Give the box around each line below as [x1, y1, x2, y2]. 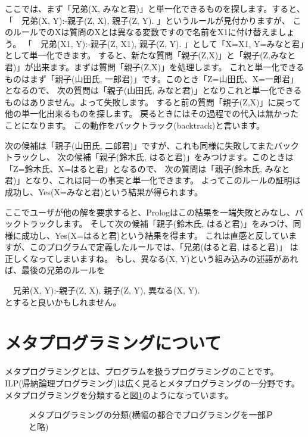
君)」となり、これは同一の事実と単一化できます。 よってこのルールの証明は [5, 174, 301, 186]
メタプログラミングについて [5, 330, 222, 355]
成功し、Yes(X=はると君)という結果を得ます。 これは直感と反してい [21, 229, 289, 241]
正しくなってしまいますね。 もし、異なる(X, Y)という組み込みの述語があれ [5, 252, 298, 264]
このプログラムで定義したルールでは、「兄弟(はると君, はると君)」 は [29, 241, 298, 253]
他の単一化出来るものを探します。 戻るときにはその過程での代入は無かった [5, 107, 299, 120]
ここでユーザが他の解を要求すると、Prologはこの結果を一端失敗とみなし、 [5, 205, 295, 218]
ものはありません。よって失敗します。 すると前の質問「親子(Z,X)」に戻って [5, 95, 301, 108]
